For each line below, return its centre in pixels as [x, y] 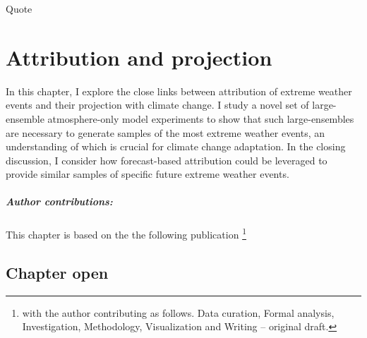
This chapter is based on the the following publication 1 [126, 234]
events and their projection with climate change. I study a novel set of [157, 105]
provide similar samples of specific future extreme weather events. [148, 174]
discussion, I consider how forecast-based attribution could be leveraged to [167, 160]
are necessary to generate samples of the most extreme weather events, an [166, 132]
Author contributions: [59, 201]
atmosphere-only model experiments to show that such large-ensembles [201, 118]
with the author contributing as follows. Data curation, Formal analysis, [178, 312]
